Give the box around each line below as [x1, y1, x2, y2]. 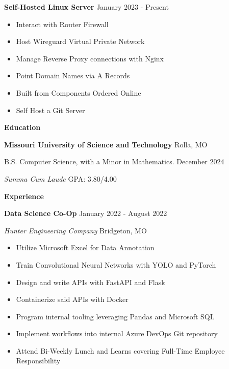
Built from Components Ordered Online [16, 87, 141, 98]
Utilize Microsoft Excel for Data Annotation [16, 242, 155, 253]
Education [4, 122, 41, 133]
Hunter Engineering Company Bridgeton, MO [4, 225, 147, 235]
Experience [4, 190, 44, 201]
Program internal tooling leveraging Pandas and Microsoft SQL [16, 311, 215, 321]
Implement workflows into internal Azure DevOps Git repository [16, 328, 218, 339]
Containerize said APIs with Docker [16, 294, 129, 305]
